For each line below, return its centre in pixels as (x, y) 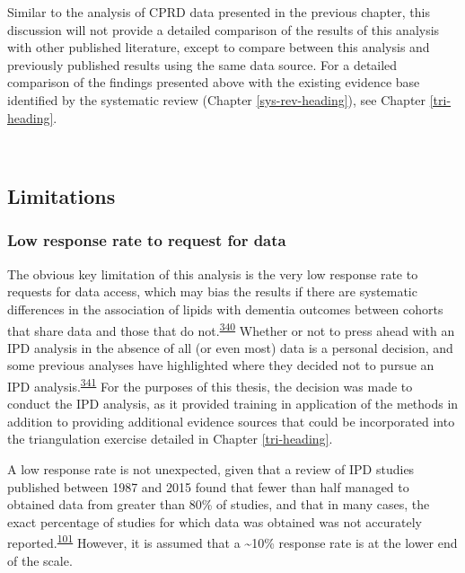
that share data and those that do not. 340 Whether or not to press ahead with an (231, 329)
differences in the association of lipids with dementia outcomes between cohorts (225, 309)
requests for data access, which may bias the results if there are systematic (212, 291)
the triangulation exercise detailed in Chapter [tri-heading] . (170, 439)
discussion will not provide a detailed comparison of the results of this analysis (224, 29)
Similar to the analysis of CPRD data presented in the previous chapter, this (219, 12)
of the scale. (40, 560)
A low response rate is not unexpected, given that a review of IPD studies (211, 469)
